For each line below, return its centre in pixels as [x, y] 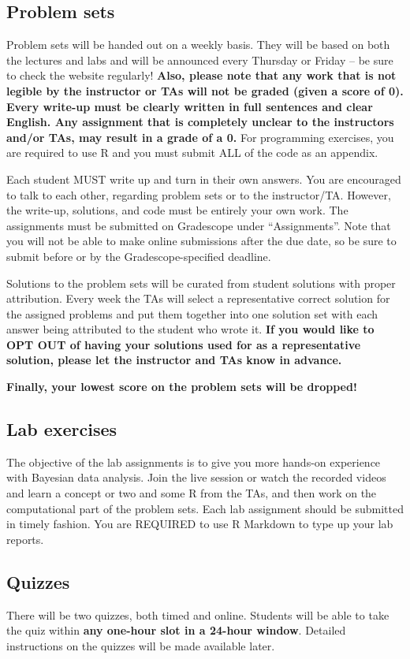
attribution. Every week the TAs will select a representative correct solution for [198, 298]
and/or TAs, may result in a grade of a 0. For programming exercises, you [200, 137]
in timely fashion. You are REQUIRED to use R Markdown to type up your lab [200, 524]
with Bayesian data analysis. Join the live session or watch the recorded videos [196, 477]
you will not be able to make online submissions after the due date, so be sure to [201, 241]
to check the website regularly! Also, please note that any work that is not [201, 75]
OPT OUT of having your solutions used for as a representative [184, 344]
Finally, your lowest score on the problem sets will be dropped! [182, 387]
